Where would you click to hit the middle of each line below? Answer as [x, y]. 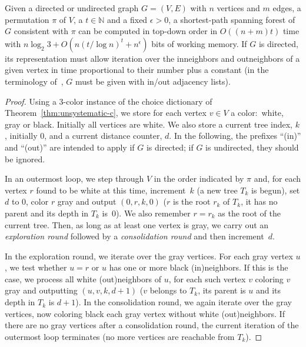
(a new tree [217, 190]
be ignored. [25, 159]
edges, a [287, 8]
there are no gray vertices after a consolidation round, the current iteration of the [152, 325]
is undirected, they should [252, 147]
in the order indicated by [199, 178]
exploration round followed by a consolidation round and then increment [134, 236]
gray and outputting [41, 290]
